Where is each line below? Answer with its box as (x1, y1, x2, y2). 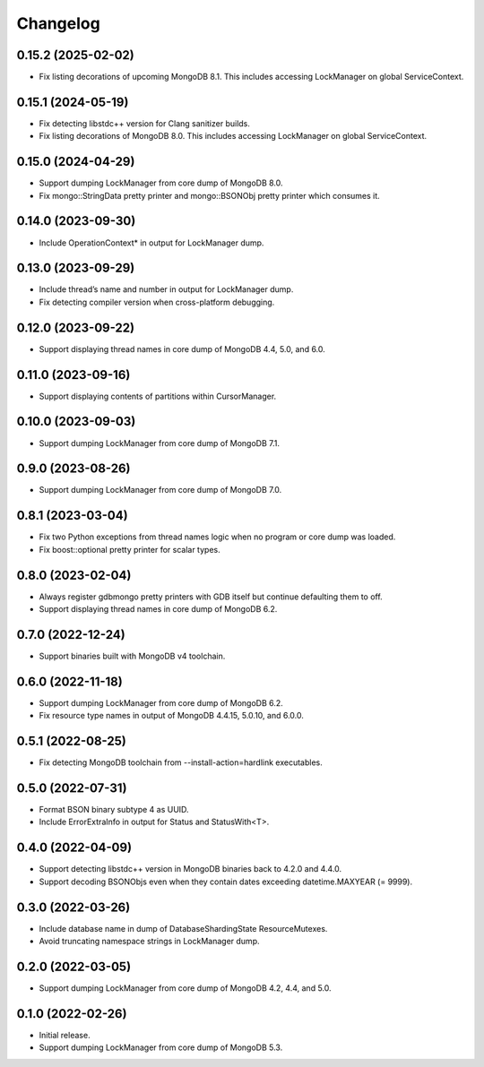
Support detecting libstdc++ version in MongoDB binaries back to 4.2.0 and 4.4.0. (39, 864, 342, 874)
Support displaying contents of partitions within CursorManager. (39, 391, 277, 401)
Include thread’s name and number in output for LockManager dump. (39, 284, 294, 295)
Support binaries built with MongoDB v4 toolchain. (39, 650, 226, 661)
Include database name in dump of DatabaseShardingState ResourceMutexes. (39, 923, 328, 934)
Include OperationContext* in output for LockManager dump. (39, 237, 264, 248)
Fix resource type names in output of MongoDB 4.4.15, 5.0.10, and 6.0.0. (39, 710, 304, 721)
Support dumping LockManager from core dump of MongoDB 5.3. (39, 1042, 283, 1053)
